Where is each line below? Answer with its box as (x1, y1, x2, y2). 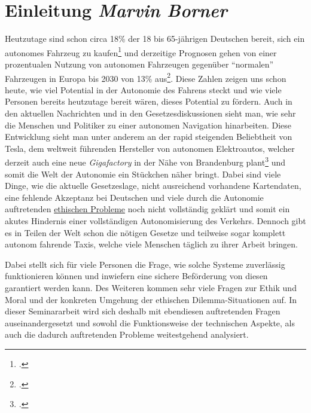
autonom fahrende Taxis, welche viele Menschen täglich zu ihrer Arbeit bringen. (5, 238, 298, 250)
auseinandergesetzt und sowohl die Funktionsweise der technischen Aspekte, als (5, 316, 295, 329)
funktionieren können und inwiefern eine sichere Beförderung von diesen (5, 270, 268, 282)
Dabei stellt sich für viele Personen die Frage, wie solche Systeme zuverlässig (5, 258, 285, 270)
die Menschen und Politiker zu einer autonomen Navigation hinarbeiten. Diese (5, 118, 292, 131)
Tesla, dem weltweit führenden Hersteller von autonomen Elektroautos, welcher (5, 142, 295, 154)
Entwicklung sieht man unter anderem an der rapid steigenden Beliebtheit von (5, 130, 292, 143)
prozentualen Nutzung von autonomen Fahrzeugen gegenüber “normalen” (5, 57, 274, 70)
